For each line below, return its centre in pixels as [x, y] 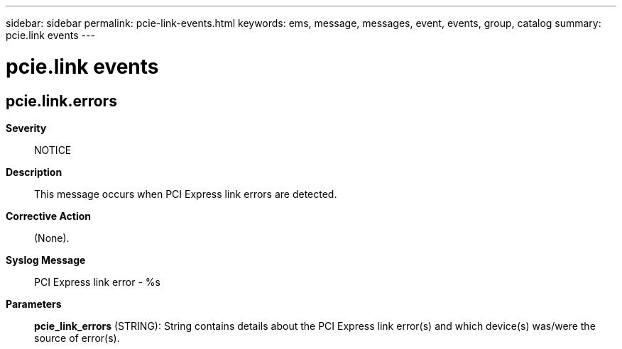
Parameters [34, 304]
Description [34, 172]
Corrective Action [48, 216]
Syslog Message [46, 260]
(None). [52, 238]
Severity [26, 128]
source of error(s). [77, 338]
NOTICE [53, 150]
